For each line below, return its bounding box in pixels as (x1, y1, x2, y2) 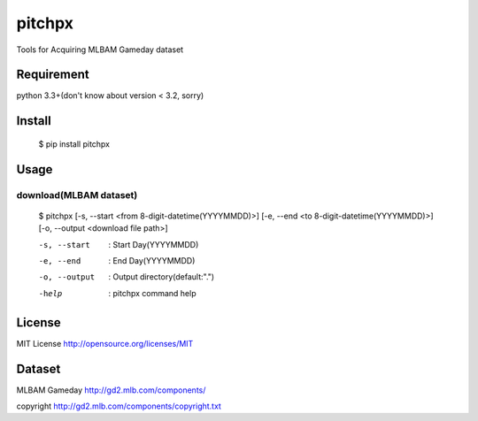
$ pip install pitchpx (38, 138, 111, 149)
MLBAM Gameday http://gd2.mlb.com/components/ (16, 385, 206, 395)
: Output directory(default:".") (108, 272, 215, 282)
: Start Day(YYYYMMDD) (108, 239, 199, 249)
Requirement (16, 67, 90, 82)
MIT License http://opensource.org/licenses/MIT (16, 338, 194, 348)
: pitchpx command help (108, 287, 197, 298)
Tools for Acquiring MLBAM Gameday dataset (16, 44, 184, 55)
